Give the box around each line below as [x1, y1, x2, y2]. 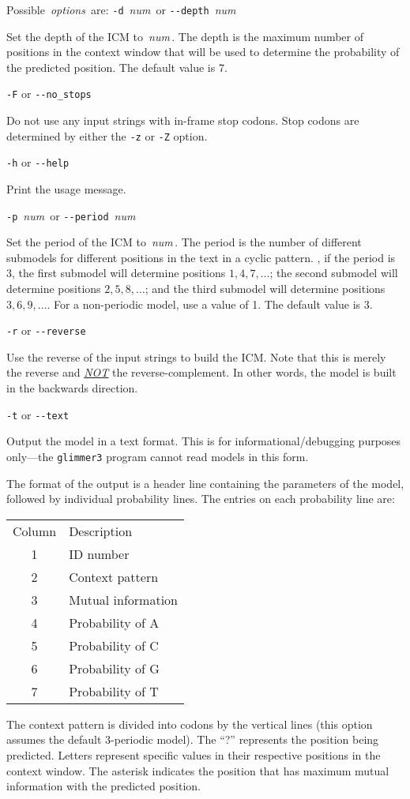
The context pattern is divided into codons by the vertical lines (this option [6, 715, 373, 732]
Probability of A [69, 613, 160, 632]
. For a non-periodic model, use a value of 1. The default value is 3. [47, 295, 373, 312]
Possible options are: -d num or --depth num [6, 2, 236, 17]
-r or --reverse [6, 322, 86, 339]
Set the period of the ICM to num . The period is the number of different [6, 234, 362, 250]
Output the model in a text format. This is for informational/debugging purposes [6, 433, 401, 449]
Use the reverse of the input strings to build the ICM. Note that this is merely [6, 348, 386, 365]
